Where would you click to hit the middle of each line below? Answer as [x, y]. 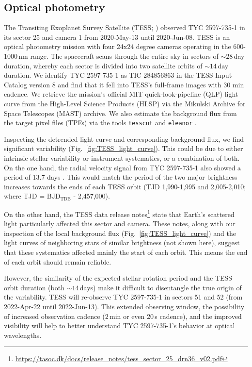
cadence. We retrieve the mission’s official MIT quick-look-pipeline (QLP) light [121, 94]
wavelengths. [23, 335]
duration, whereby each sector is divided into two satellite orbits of [103, 65]
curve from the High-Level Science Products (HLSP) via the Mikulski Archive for [125, 103]
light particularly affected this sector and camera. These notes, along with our [120, 224]
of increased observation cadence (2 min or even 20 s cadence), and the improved [123, 316]
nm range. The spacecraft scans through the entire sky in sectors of [118, 56]
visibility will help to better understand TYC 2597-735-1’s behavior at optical [119, 325]
